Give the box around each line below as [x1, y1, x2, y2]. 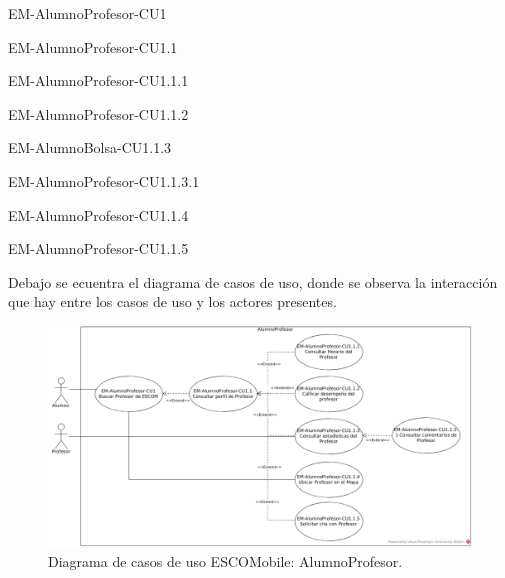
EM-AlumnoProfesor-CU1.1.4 [8, 204, 189, 225]
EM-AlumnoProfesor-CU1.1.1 [8, 70, 189, 91]
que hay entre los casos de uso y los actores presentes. [8, 291, 337, 312]
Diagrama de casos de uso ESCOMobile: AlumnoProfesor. [48, 550, 403, 571]
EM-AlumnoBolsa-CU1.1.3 [8, 137, 172, 158]
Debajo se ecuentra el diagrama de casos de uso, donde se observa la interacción [8, 271, 498, 292]
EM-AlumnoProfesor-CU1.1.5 [8, 238, 189, 259]
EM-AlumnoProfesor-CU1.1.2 [8, 103, 189, 124]
